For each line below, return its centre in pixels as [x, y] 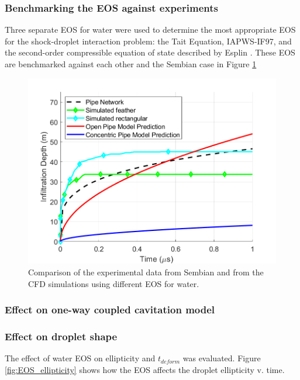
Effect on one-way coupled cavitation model [110, 310]
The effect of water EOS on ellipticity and [80, 358]
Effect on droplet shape [61, 336]
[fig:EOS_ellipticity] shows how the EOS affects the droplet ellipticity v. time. [145, 369]
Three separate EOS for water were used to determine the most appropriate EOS [150, 30]
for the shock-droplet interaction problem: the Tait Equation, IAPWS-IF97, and [148, 41]
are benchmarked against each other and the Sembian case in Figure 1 [131, 64]
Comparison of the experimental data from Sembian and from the [146, 272]
